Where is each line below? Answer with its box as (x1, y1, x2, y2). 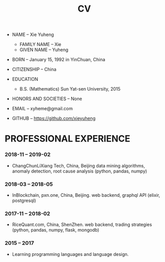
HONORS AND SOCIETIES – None (12, 96, 82, 102)
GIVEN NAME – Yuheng (19, 47, 69, 53)
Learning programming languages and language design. (12, 251, 129, 257)
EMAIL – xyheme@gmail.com (12, 106, 73, 112)
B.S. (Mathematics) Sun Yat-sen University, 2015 (19, 86, 121, 92)
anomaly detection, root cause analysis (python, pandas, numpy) (12, 168, 147, 174)
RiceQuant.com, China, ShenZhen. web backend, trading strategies (12, 222, 152, 228)
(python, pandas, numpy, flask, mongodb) (12, 227, 99, 233)
